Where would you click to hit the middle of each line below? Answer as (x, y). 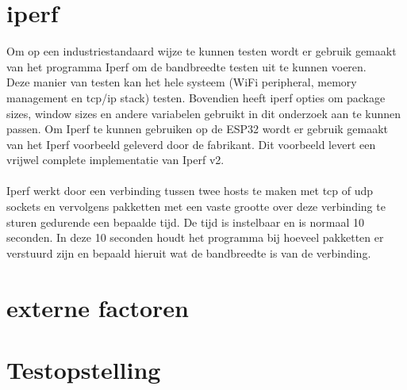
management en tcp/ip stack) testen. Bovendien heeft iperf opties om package (196, 97)
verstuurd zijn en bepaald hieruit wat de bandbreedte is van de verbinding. (189, 252)
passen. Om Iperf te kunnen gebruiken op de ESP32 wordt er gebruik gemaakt (198, 129)
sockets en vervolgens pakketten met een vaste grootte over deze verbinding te (196, 206)
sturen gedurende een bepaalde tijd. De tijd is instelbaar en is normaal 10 (186, 222)
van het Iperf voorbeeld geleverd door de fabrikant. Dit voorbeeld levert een (191, 144)
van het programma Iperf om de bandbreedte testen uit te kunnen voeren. (186, 66)
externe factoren (98, 307)
